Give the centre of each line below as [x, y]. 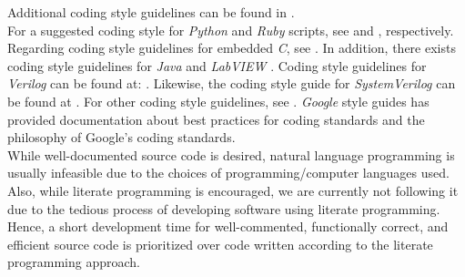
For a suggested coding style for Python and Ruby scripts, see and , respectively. [231, 30]
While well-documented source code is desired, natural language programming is [231, 154]
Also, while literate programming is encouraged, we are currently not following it [233, 190]
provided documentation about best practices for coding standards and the [216, 119]
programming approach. [74, 262]
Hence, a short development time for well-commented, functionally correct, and [228, 226]
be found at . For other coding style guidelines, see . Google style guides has [218, 101]
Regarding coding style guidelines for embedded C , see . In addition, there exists [232, 48]
